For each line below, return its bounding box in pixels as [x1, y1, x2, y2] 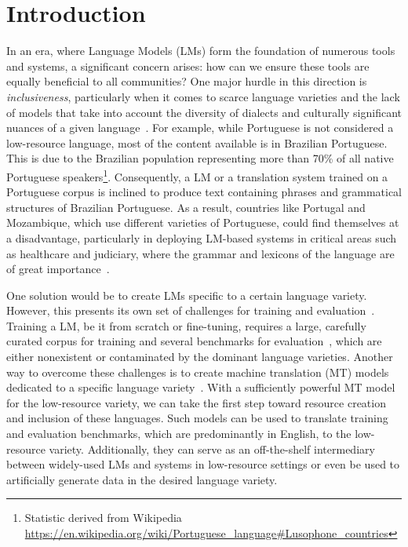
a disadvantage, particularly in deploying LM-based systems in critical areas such [6, 229, 397, 246]
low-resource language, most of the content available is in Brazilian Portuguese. [6, 134, 388, 151]
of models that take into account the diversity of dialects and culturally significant [6, 104, 403, 120]
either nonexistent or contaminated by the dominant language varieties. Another [6, 348, 393, 365]
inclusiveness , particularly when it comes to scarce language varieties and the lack [6, 88, 400, 104]
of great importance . [6, 261, 110, 277]
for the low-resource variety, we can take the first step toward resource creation [6, 394, 386, 410]
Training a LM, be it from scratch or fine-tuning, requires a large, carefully [6, 317, 366, 334]
